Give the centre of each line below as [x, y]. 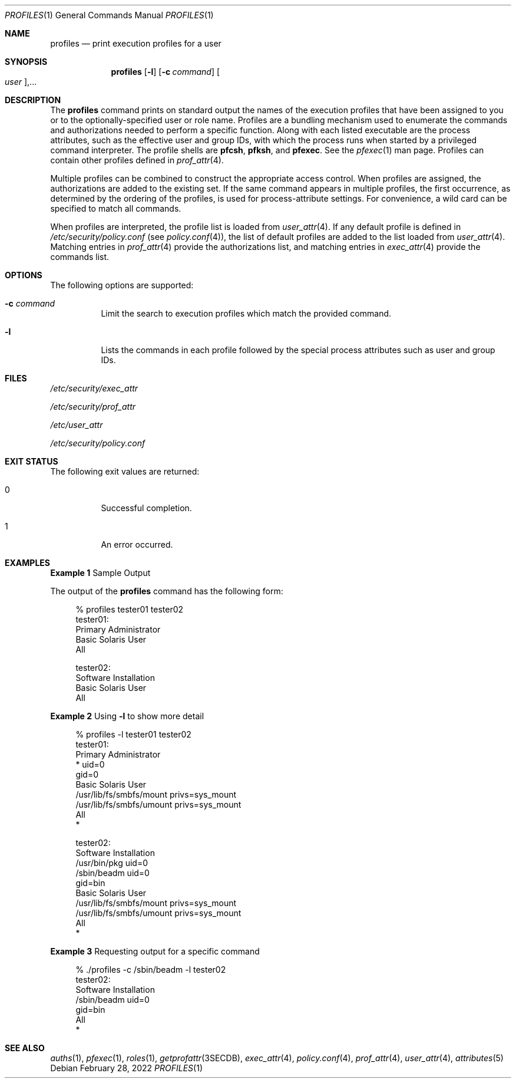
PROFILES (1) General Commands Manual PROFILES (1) [109, 15]
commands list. [80, 257]
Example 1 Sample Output [100, 573]
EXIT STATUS [32, 461]
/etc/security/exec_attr [94, 388]
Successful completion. [146, 508]
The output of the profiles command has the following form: [167, 591]
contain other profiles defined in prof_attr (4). [137, 160]
